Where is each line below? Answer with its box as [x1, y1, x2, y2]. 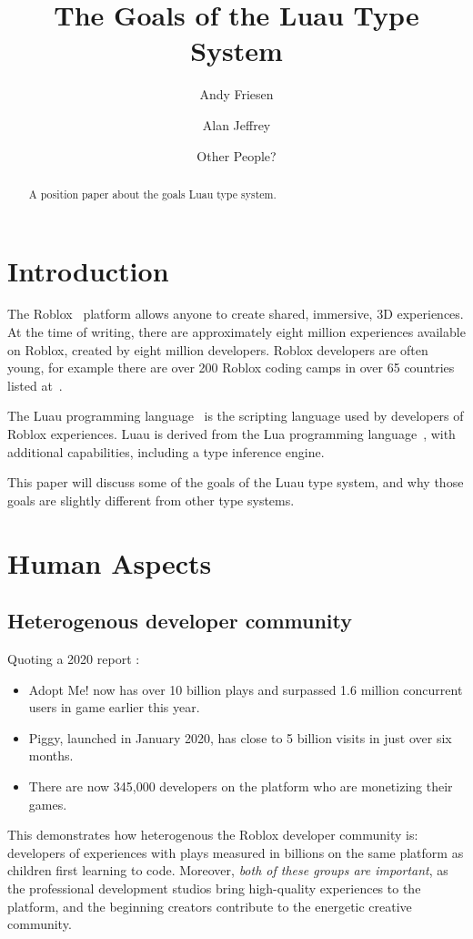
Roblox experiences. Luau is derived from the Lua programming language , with [7, 424, 456, 444]
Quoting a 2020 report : [7, 649, 140, 668]
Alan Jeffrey [202, 115, 271, 134]
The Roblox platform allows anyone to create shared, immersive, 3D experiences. [7, 304, 464, 323]
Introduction [7, 251, 169, 289]
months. [28, 746, 74, 765]
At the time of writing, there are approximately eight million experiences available [7, 322, 466, 342]
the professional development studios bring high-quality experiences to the [7, 878, 421, 897]
